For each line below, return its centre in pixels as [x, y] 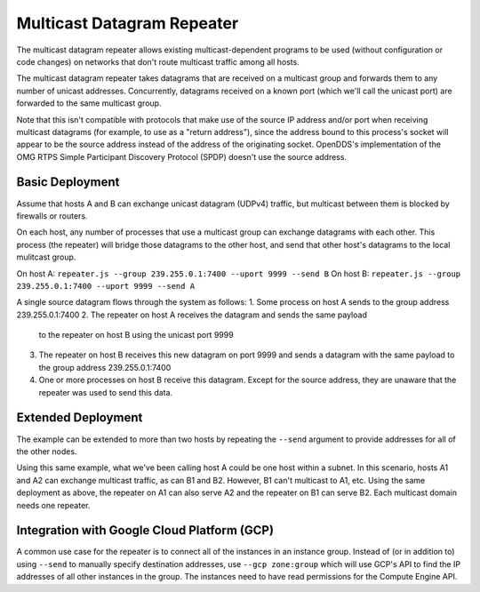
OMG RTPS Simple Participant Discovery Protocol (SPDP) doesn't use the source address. [181, 156]
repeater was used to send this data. [106, 392]
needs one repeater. [53, 505]
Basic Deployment [68, 182]
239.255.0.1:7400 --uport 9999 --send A [106, 286]
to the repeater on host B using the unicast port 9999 [136, 335]
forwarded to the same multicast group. [89, 103]
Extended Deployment [80, 418]
